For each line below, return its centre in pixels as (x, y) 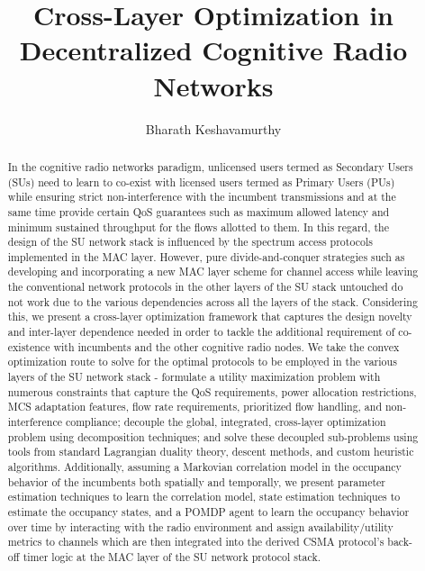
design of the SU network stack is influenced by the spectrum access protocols (190, 242)
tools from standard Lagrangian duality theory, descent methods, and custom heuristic (211, 452)
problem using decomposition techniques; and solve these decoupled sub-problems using (213, 436)
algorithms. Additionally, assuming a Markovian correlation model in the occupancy (204, 467)
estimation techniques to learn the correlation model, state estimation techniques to (204, 497)
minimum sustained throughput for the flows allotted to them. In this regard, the (198, 227)
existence (29, 346)
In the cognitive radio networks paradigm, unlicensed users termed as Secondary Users (210, 166)
